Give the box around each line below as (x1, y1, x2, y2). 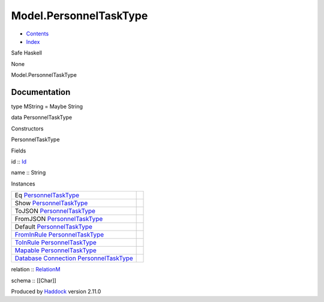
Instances (11, 180, 35, 187)
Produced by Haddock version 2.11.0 (11, 288, 101, 295)
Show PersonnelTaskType (14, 199, 88, 207)
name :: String (11, 169, 46, 177)
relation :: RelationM (11, 266, 61, 273)
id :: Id (11, 158, 27, 165)
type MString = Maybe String (11, 103, 83, 110)
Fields (11, 147, 26, 154)
